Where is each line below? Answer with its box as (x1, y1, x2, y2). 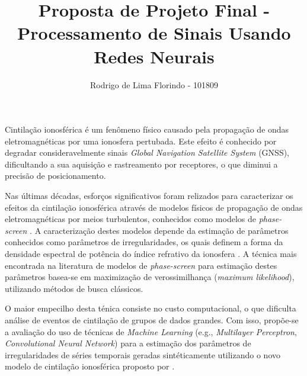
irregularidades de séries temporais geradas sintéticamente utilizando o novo (5, 348, 281, 361)
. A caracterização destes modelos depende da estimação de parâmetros (30, 224, 289, 236)
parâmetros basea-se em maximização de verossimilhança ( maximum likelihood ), (5, 271, 295, 283)
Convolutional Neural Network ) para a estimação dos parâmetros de (5, 337, 251, 349)
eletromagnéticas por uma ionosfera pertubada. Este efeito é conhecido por (5, 134, 277, 147)
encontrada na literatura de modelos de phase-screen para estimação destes (5, 259, 277, 271)
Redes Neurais (94, 44, 215, 68)
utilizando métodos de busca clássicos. (5, 282, 143, 294)
